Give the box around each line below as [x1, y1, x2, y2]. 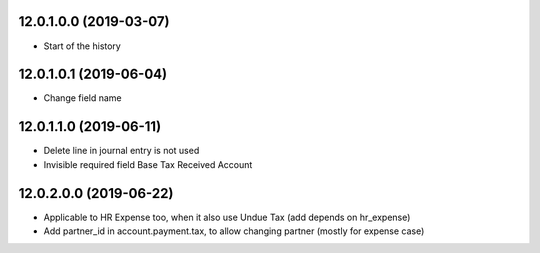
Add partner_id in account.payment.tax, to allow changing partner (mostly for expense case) [43, 225, 425, 237]
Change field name [43, 92, 122, 104]
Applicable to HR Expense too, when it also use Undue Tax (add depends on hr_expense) [43, 211, 411, 223]
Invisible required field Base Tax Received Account [43, 158, 253, 170]
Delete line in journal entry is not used [43, 145, 200, 157]
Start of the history [43, 40, 122, 52]
